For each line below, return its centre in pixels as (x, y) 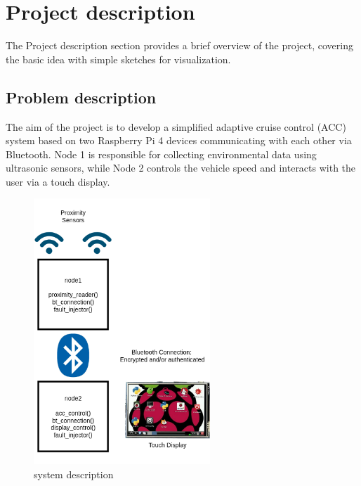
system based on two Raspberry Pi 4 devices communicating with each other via (179, 140)
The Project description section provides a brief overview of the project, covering (179, 45)
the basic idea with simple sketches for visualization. (118, 59)
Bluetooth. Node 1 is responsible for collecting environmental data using (161, 154)
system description (74, 474)
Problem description (81, 97)
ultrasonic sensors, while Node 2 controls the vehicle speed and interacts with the (181, 168)
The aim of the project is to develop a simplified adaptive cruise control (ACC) (176, 126)
